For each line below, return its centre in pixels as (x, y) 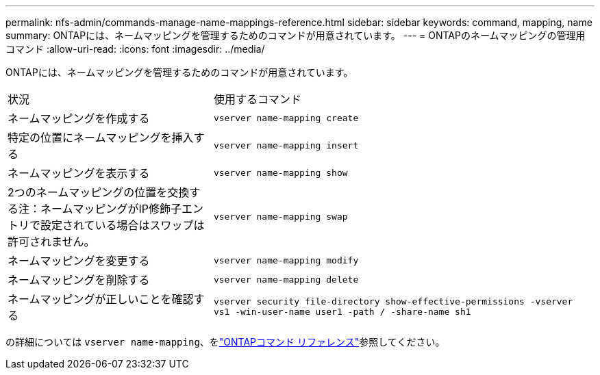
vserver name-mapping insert (286, 145)
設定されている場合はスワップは (123, 225)
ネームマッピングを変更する (79, 261)
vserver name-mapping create (286, 118)
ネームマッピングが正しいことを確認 (101, 299)
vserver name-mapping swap (280, 216)
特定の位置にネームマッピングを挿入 (101, 138)
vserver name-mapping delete (286, 279)
